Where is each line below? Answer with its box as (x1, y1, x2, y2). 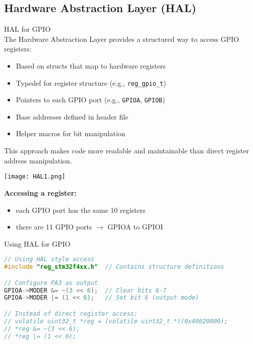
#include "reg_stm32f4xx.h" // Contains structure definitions (4, 263, 224, 271)
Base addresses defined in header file (16, 111, 129, 122)
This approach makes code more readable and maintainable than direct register (4, 145, 249, 156)
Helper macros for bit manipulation (16, 128, 125, 139)
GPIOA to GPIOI (107, 221, 163, 232)
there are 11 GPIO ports (16, 221, 92, 232)
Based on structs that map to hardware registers (16, 60, 166, 71)
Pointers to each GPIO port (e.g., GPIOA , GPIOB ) (16, 94, 165, 105)
